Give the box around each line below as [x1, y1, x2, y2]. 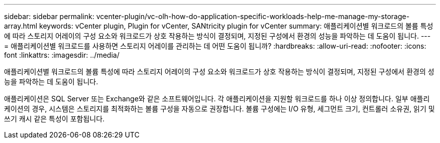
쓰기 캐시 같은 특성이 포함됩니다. [4, 114, 105, 123]
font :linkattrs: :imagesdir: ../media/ [4, 51, 120, 59]
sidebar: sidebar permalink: [4, 12, 94, 21]
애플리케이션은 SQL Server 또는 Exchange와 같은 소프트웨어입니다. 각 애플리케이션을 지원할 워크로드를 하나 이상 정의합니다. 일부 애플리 [4, 94, 430, 103]
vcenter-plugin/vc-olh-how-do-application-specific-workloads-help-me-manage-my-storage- [96, 12, 410, 21]
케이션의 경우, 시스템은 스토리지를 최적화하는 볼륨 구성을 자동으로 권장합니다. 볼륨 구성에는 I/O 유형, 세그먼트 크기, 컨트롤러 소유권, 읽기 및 [4, 104, 435, 113]
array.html [4, 22, 38, 30]
